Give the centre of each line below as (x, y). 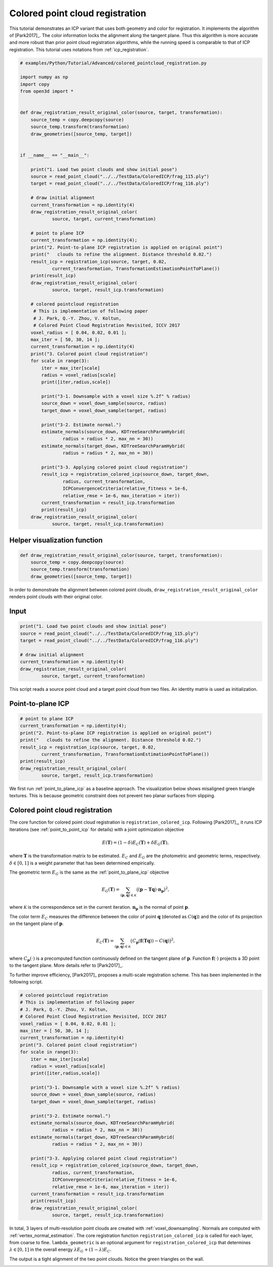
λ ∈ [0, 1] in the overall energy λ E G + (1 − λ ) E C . (60, 1250)
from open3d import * (47, 91)
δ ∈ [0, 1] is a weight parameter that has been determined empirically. (82, 863)
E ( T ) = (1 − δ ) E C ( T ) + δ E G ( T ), (135, 843)
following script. (26, 982)
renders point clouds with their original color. (56, 597)
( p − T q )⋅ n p (151, 890)
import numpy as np (44, 77)
